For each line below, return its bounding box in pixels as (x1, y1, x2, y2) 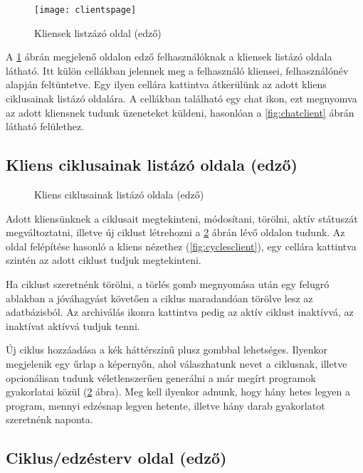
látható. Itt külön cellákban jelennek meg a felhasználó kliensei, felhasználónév (6, 63, 349, 78)
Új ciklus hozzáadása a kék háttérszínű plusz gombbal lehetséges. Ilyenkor (6, 342, 328, 357)
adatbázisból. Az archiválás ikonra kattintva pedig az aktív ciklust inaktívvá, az (6, 304, 354, 319)
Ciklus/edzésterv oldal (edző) (6, 447, 227, 469)
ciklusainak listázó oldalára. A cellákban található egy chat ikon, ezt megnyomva (6, 91, 357, 106)
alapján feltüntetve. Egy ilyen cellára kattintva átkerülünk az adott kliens (6, 77, 327, 92)
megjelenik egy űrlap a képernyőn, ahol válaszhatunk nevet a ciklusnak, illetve (6, 356, 347, 371)
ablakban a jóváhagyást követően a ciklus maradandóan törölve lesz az (6, 290, 313, 305)
